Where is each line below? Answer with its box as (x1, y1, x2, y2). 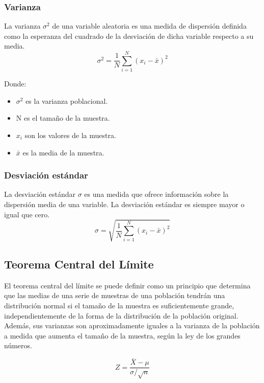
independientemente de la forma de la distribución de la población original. (4, 310, 239, 321)
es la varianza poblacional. (25, 95, 108, 106)
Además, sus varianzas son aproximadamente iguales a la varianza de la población (4, 320, 260, 331)
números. (4, 340, 32, 351)
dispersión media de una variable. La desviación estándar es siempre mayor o (4, 198, 245, 209)
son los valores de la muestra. (24, 129, 116, 140)
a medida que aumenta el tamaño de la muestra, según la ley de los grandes (4, 330, 241, 341)
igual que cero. (4, 209, 50, 219)
